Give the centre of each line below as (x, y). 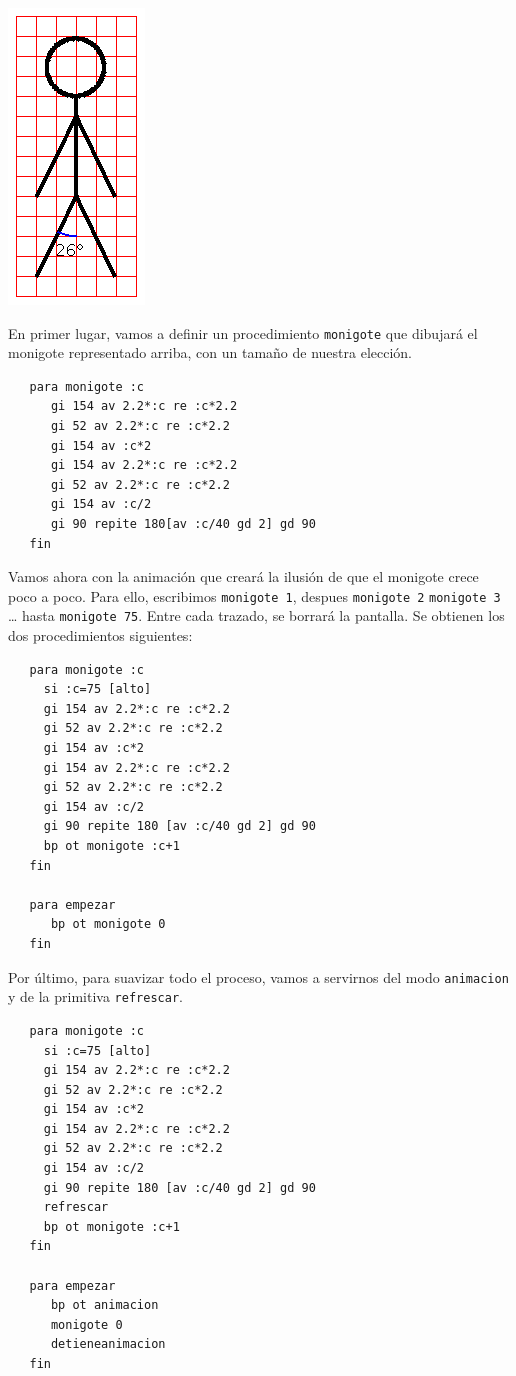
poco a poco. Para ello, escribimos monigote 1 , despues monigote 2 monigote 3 (254, 595)
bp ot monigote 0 (108, 924)
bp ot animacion (104, 1305)
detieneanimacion (108, 1344)
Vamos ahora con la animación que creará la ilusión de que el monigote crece (243, 576)
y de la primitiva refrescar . (95, 996)
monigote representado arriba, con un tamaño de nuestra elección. (210, 352)
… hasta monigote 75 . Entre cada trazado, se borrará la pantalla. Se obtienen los (256, 615)
